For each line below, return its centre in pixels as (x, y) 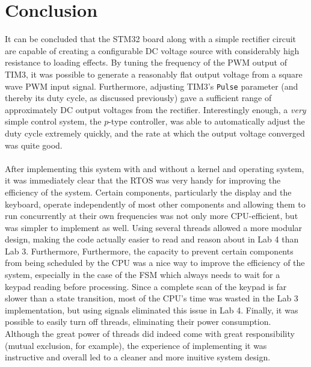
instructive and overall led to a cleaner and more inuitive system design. (138, 357)
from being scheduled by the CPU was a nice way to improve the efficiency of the (155, 263)
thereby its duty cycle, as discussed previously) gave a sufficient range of (138, 98)
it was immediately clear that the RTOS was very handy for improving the (143, 180)
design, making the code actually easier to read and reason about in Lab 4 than (152, 239)
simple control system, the (53, 121)
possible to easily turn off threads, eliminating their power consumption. (138, 322)
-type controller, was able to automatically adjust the (207, 121)
